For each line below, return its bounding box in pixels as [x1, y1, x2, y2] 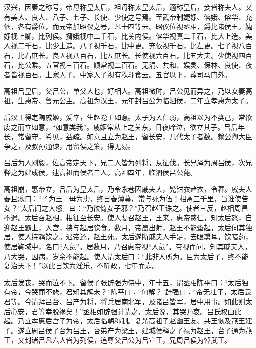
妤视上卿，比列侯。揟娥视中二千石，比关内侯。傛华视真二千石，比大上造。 [4, 30, 245, 41]
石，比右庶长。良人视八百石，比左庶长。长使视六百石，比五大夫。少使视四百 [4, 50, 252, 60]
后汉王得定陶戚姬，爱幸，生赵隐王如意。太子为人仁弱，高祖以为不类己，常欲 [4, 112, 252, 122]
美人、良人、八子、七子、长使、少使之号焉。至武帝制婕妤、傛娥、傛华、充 [10, 11, 252, 22]
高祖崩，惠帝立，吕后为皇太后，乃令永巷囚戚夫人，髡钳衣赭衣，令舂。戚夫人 [4, 183, 252, 194]
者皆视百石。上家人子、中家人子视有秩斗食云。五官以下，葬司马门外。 [4, 69, 231, 80]
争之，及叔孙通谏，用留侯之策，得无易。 [4, 141, 135, 151]
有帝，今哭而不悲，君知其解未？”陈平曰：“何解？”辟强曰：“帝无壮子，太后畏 [4, 287, 252, 297]
